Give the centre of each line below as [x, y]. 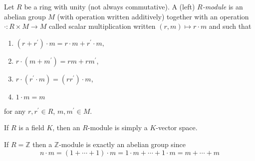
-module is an [223, 6]
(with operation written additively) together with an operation [153, 16]
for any [15, 111]
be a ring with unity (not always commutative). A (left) [110, 6]
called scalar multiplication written [102, 26]
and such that [230, 26]
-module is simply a [118, 127]
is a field [31, 127]
